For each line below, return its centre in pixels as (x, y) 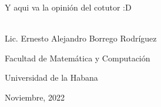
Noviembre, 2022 (35, 97)
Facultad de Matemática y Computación (78, 58)
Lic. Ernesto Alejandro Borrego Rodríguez (81, 38)
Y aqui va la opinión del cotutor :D (68, 7)
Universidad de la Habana (51, 77)
